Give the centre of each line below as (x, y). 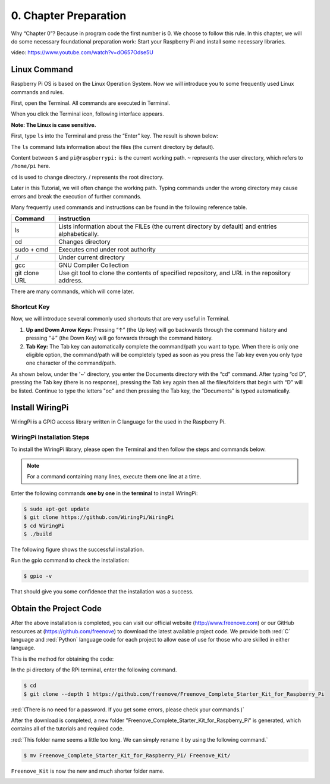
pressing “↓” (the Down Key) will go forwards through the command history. (120, 338)
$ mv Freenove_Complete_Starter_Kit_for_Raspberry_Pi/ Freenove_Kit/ (127, 755)
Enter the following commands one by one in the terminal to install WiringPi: (105, 493)
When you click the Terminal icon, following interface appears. (88, 114)
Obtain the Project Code (56, 609)
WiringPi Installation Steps (50, 437)
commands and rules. (38, 92)
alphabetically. (79, 234)
